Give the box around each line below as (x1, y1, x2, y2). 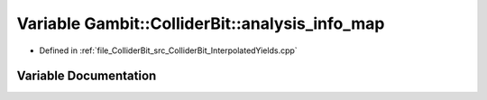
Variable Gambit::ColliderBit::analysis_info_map (16, 14, 385, 33)
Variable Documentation (16, 68, 157, 84)
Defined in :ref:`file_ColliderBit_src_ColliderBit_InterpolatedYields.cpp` (39, 45, 298, 56)
